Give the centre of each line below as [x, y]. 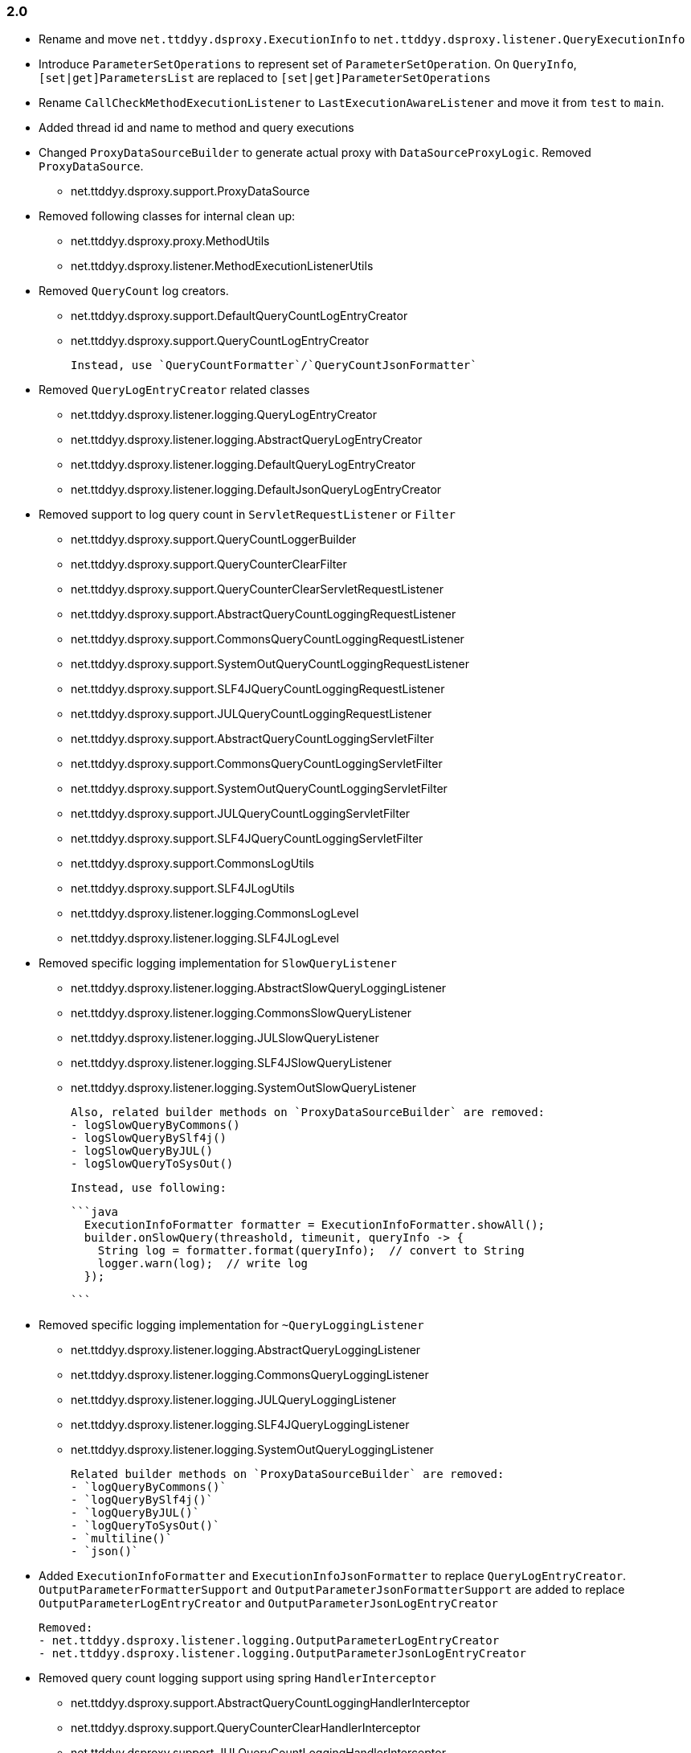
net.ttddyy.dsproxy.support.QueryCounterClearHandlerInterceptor [246, 1728]
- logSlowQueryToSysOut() [152, 1164]
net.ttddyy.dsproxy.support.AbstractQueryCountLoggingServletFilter [253, 739]
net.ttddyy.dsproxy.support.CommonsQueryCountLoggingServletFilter [257, 764]
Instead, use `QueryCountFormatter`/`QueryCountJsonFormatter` [274, 365]
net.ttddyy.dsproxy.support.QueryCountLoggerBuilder [214, 540]
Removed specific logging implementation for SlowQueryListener [218, 963]
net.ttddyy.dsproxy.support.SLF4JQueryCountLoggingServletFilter [247, 839]
